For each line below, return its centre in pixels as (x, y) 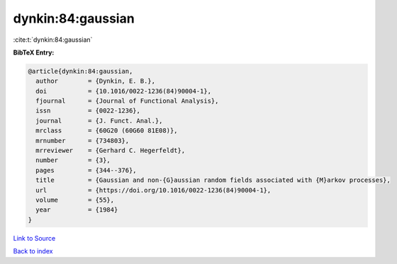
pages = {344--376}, (86, 170)
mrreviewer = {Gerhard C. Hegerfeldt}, (111, 151)
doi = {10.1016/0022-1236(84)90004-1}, (124, 91)
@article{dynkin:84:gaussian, (80, 71)
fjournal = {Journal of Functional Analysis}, (127, 101)
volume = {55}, (75, 200)
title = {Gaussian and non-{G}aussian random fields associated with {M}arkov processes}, (213, 180)
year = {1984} (77, 210)
